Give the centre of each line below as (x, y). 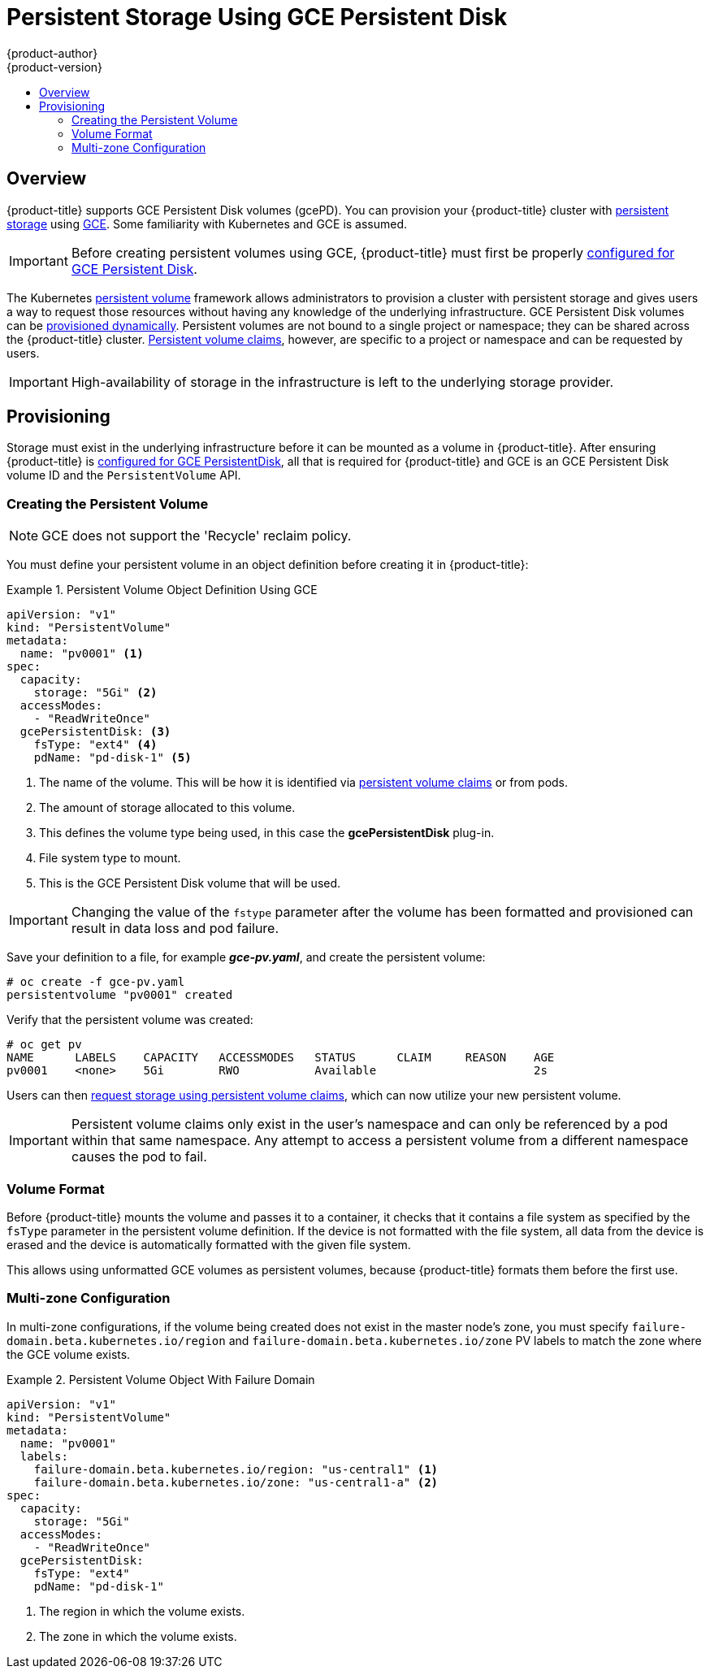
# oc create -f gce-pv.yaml (96, 982)
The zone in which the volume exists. (138, 1636)
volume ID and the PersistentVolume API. (124, 475)
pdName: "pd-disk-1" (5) (113, 758)
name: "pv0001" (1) (82, 654)
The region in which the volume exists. (142, 1611)
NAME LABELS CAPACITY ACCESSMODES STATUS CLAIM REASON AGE (281, 1058)
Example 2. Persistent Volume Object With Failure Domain (161, 1379)
